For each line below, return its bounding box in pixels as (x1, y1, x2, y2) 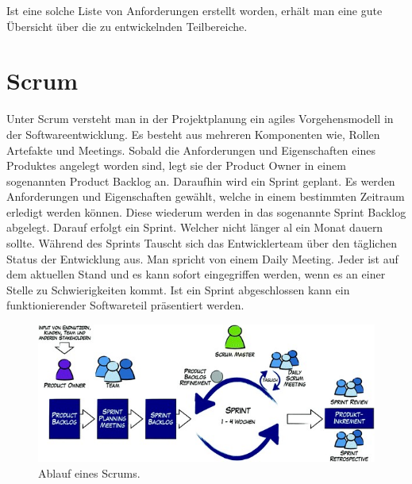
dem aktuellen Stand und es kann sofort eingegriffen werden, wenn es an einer (6, 266, 386, 282)
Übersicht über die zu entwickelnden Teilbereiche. (6, 17, 248, 34)
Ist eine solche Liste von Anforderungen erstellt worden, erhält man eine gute (6, 2, 383, 18)
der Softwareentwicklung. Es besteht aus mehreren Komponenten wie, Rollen (6, 125, 380, 142)
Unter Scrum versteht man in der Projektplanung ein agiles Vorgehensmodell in (6, 110, 394, 127)
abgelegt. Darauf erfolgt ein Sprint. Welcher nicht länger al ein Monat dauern (6, 219, 383, 236)
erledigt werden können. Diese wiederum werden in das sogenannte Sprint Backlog (6, 203, 406, 220)
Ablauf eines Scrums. (38, 465, 141, 481)
